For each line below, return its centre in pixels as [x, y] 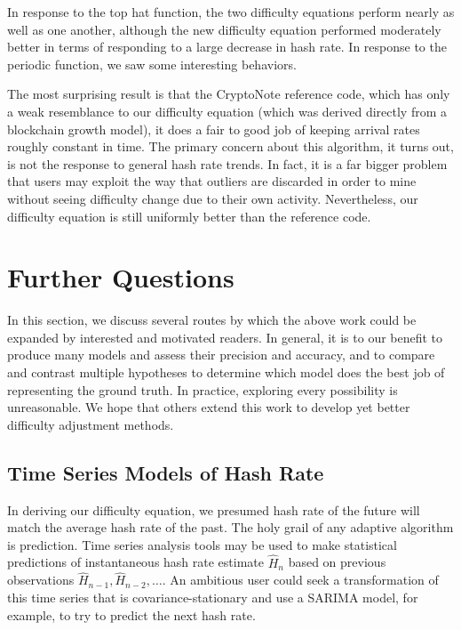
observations [41, 580]
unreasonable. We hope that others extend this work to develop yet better [209, 407]
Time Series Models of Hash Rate [166, 472]
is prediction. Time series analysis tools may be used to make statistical [202, 544]
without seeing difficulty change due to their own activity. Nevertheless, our [213, 198]
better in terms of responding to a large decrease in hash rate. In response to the [227, 47]
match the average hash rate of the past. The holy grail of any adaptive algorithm [230, 527]
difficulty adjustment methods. [91, 424]
